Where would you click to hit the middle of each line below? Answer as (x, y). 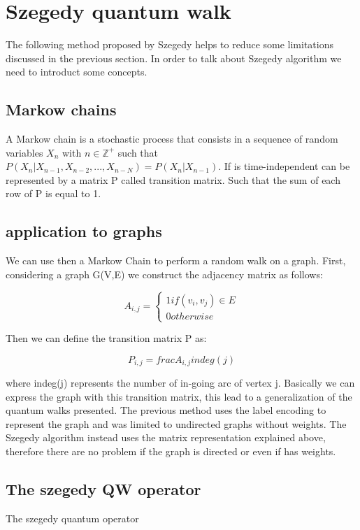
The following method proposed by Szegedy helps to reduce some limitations (170, 44)
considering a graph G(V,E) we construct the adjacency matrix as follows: (164, 274)
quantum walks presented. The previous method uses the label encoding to (166, 410)
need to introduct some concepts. (77, 72)
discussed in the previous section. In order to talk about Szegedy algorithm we (174, 58)
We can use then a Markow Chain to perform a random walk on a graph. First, (176, 260)
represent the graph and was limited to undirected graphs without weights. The (176, 423)
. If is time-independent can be (284, 166)
